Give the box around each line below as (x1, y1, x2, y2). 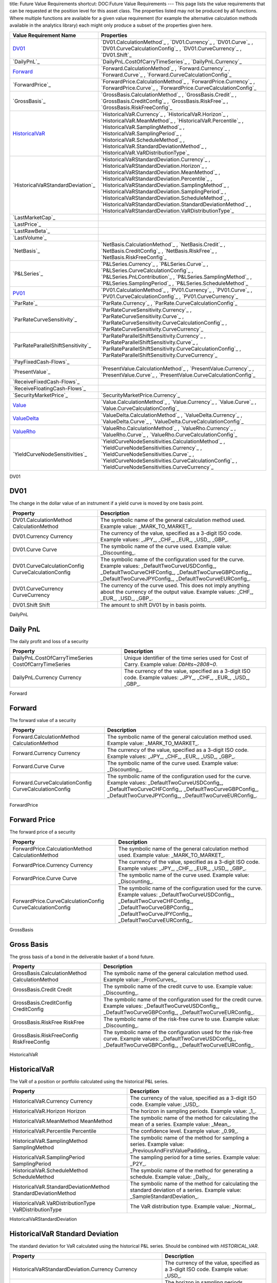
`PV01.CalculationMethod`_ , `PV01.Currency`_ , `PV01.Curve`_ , (101, 286, 252, 294)
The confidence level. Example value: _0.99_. (130, 1128, 239, 1135)
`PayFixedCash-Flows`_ (12, 358, 70, 365)
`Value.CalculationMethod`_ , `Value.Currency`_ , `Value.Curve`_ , (101, 398, 256, 405)
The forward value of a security (9, 717, 76, 724)
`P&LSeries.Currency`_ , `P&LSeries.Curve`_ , (101, 260, 209, 267)
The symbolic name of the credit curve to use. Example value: (103, 983, 253, 990)
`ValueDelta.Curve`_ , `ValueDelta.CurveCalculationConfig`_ (101, 418, 244, 425)
